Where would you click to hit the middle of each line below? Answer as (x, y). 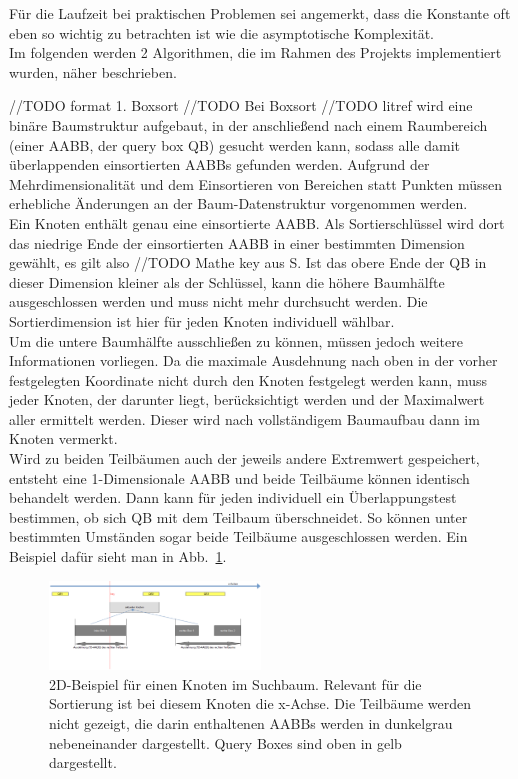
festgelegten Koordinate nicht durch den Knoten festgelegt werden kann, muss (248, 379)
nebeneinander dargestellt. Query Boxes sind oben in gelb (225, 742)
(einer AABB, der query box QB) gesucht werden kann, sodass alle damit (234, 144)
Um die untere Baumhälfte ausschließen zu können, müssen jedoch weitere (236, 340)
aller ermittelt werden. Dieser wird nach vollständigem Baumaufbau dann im (244, 418)
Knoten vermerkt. (63, 438)
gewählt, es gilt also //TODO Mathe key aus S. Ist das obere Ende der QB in (248, 262)
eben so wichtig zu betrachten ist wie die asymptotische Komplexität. (221, 32)
